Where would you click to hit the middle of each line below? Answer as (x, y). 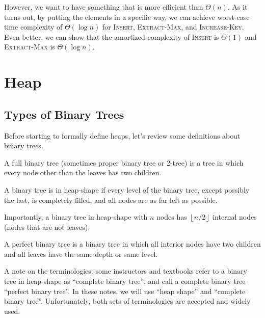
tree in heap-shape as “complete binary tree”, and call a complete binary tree (125, 281)
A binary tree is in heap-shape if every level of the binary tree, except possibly (127, 189)
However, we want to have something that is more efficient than (104, 7)
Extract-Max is (30, 47)
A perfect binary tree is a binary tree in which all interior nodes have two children (132, 244)
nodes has (172, 217)
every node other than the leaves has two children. (83, 173)
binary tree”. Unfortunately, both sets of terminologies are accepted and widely (127, 301)
